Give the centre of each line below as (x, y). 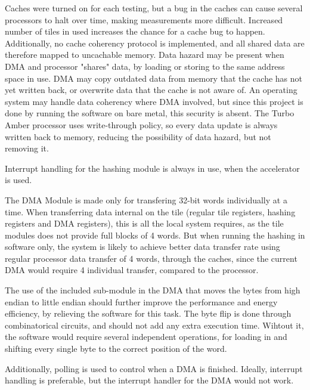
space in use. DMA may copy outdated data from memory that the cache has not (154, 78)
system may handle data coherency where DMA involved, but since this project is (154, 101)
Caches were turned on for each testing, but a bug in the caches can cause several (154, 8)
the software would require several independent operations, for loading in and (146, 337)
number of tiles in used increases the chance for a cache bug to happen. (135, 31)
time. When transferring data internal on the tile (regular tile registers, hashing (150, 211)
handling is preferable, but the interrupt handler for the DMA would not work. (149, 380)
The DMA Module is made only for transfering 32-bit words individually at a (146, 199)
